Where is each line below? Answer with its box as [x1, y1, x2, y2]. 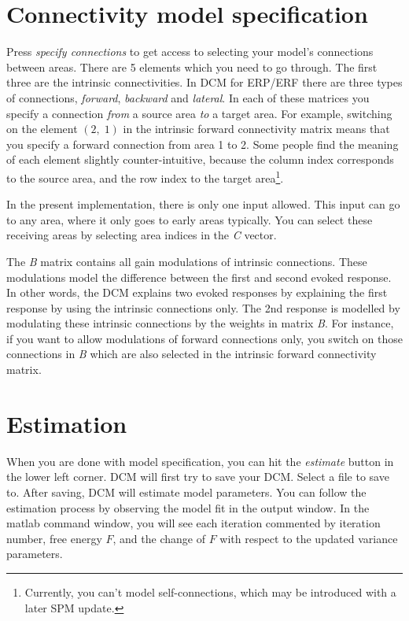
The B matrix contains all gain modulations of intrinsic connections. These [6, 253, 367, 269]
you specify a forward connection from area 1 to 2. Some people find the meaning [6, 135, 399, 152]
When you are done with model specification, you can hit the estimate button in [6, 453, 394, 469]
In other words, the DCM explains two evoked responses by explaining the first [6, 284, 388, 301]
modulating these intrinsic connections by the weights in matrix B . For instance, [6, 315, 394, 331]
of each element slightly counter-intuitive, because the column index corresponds [6, 151, 394, 168]
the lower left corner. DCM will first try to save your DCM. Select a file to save [6, 468, 389, 485]
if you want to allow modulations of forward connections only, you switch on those [6, 330, 403, 346]
